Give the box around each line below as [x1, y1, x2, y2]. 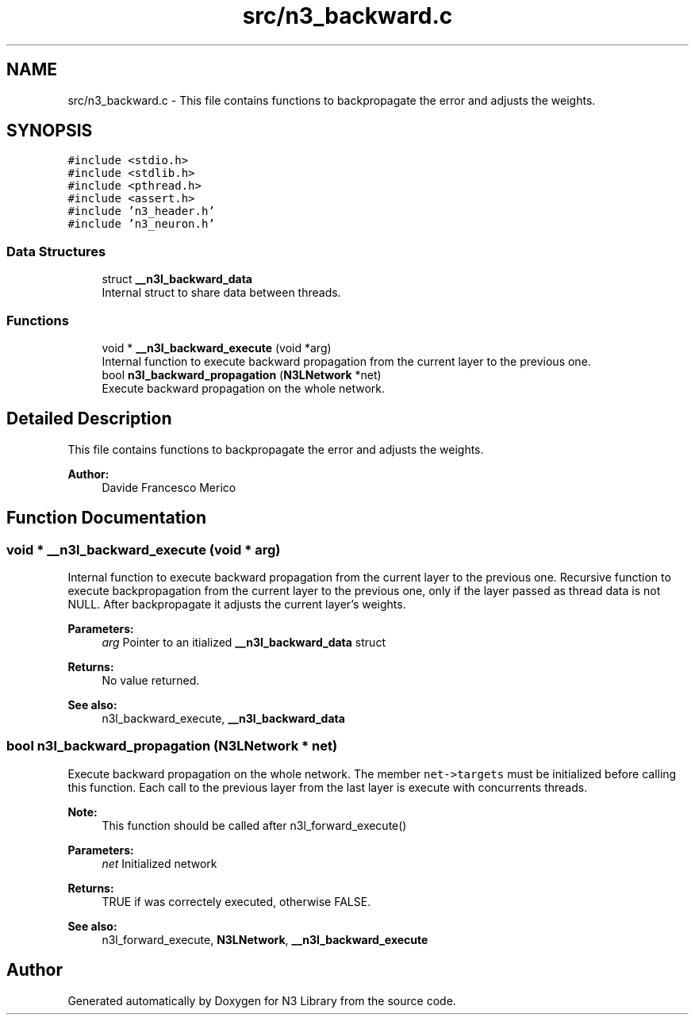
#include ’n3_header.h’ [67, 205, 215, 218]
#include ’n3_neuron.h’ [67, 217, 215, 231]
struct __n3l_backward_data [102, 272, 252, 286]
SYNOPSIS [6, 121, 93, 141]
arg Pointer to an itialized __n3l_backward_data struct [102, 635, 386, 649]
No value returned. [102, 674, 200, 687]
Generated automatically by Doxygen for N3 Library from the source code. [67, 993, 456, 1008]
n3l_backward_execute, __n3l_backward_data [102, 712, 345, 725]
